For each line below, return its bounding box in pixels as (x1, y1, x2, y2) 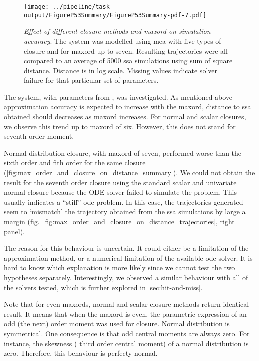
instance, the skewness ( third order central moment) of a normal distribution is (4, 338, 249, 348)
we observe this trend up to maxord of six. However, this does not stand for (4, 121, 236, 131)
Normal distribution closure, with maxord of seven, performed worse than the (4, 147, 242, 158)
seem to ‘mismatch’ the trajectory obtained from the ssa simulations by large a (4, 206, 246, 217)
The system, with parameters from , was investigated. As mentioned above (4, 91, 233, 102)
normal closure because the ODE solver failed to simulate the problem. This (4, 187, 237, 197)
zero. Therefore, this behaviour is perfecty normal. (4, 348, 158, 358)
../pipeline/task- (52, 3, 113, 10)
